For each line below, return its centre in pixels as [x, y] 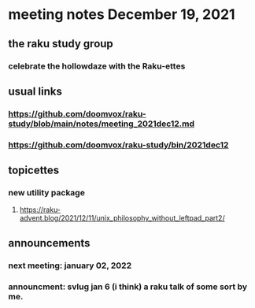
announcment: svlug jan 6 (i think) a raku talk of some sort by [128, 287]
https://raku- [40, 210]
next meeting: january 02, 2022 [70, 265]
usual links [35, 91]
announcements [49, 243]
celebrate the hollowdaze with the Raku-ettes [97, 66]
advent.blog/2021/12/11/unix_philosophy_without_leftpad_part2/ [122, 218]
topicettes [34, 171]
